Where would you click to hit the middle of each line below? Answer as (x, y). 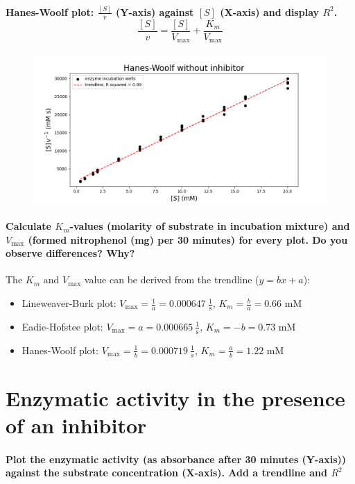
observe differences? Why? (70, 253)
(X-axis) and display (270, 11)
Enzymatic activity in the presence (175, 398)
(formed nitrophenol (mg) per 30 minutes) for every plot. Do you (188, 239)
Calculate (28, 226)
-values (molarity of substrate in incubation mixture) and (210, 226)
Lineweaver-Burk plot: (69, 303)
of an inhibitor (76, 425)
